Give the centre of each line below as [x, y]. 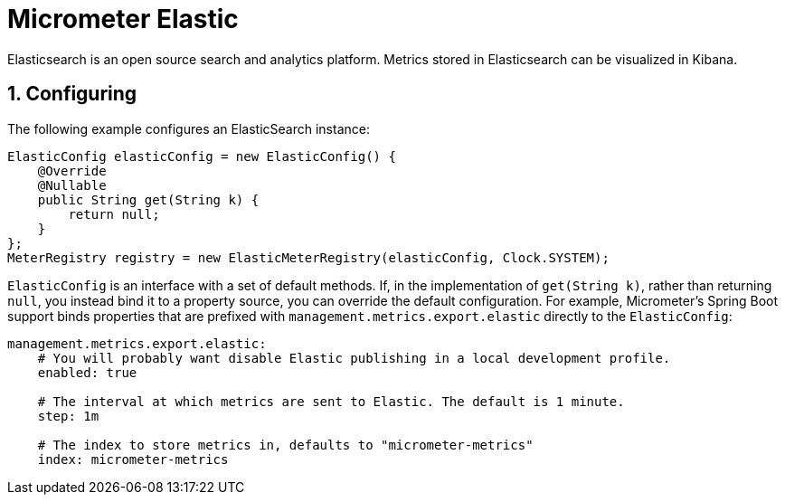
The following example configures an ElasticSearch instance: [189, 128]
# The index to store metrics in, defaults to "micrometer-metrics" [285, 445]
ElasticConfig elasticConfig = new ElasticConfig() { [202, 156]
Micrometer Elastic [123, 19]
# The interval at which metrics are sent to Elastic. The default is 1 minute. [331, 401]
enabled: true [87, 372]
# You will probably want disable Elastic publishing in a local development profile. [354, 358]
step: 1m [68, 416]
